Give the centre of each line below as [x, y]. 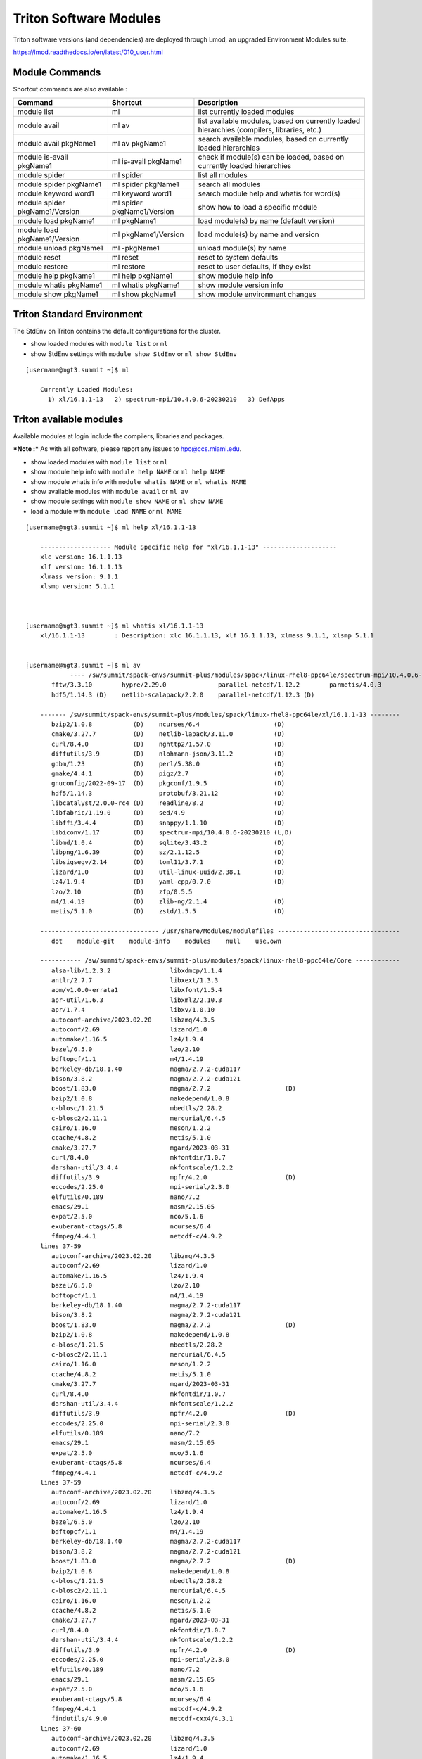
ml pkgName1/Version [148, 234]
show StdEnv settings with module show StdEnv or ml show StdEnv [134, 354]
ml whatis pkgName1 [146, 285]
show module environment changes [257, 294]
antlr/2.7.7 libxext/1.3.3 [135, 980]
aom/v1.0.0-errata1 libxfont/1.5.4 [137, 990]
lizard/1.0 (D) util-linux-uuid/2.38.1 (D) [168, 872]
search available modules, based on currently [274, 139]
